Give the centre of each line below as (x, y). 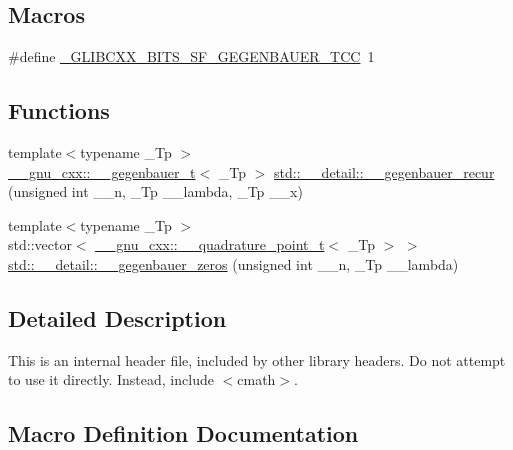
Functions (59, 110)
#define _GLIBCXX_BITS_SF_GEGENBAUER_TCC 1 (191, 56)
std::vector (40, 244)
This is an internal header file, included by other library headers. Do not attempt (257, 359)
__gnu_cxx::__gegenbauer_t (102, 171)
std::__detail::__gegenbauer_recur (384, 171)
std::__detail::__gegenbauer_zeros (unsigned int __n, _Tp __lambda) (233, 263)
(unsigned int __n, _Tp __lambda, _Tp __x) (155, 191)
